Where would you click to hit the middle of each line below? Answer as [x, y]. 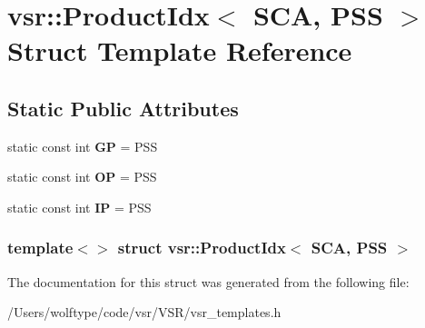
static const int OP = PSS [82, 177]
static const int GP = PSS [83, 146]
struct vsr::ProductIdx [202, 248]
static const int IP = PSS [79, 207]
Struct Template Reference [180, 50]
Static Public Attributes [123, 108]
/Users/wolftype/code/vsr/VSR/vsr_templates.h [144, 312]
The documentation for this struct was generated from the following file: [208, 281]
